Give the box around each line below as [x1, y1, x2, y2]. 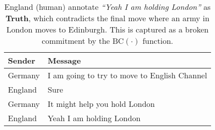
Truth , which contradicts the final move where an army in [5, 12, 210, 24]
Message [48, 55, 81, 66]
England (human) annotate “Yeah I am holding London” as [4, 1, 211, 12]
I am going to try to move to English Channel [48, 69, 207, 81]
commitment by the [42, 35, 110, 46]
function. [142, 35, 173, 46]
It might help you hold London [48, 98, 155, 109]
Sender [8, 55, 36, 66]
